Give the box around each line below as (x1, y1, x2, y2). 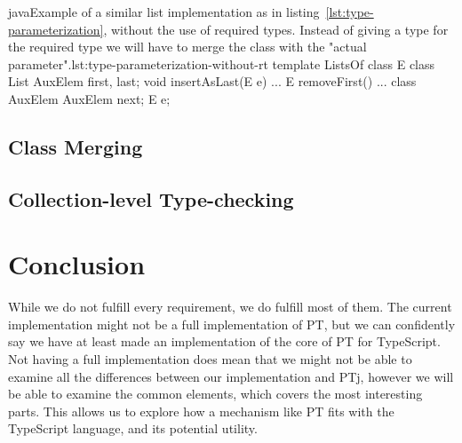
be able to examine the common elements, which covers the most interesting (8, 384, 423, 403)
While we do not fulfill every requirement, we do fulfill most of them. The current (8, 297, 452, 316)
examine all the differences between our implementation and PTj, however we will (8, 367, 454, 385)
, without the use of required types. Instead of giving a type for (103, 20, 449, 38)
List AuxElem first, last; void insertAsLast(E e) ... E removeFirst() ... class (8, 72, 417, 91)
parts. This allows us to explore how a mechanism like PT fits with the (8, 401, 394, 420)
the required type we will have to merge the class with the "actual (8, 37, 367, 56)
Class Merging (8, 132, 143, 160)
